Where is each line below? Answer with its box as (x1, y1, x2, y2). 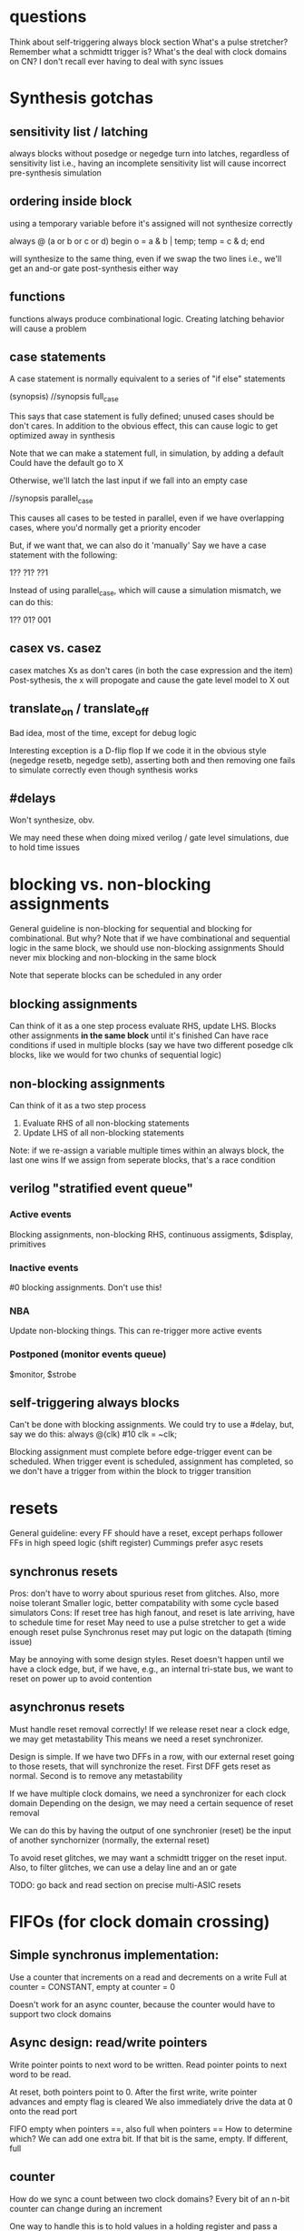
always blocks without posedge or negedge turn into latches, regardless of (9, 147, 290, 158)
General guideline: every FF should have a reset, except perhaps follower (9, 1528, 283, 1539)
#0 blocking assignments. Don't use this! (9, 1281, 162, 1293)
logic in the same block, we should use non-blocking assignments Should (9, 943, 285, 954)
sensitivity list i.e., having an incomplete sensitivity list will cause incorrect (9, 157, 287, 168)
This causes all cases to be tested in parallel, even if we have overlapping (9, 512, 285, 523)
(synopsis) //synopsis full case (9, 391, 120, 404)
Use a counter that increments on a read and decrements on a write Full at (9, 1972, 288, 1983)
